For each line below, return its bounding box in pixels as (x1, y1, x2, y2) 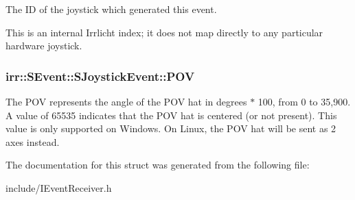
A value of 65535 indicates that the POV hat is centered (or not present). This (5, 108, 337, 122)
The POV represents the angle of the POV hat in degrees (5, 95, 247, 108)
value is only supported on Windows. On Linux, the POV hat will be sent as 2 (5, 121, 336, 136)
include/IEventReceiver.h (5, 180, 112, 195)
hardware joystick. (5, 38, 82, 53)
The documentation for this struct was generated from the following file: (5, 158, 310, 172)
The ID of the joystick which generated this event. (5, 2, 217, 16)
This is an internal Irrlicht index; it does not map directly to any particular (5, 25, 323, 39)
